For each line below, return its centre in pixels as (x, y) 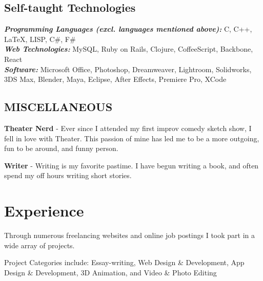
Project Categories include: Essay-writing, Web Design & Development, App (124, 262)
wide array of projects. (39, 245)
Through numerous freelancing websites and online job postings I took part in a (130, 235)
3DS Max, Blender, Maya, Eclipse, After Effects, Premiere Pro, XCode (115, 79)
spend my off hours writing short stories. (68, 175)
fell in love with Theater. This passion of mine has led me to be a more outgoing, (132, 138)
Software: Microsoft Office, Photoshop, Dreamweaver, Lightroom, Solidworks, (128, 69)
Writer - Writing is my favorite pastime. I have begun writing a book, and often (131, 165)
